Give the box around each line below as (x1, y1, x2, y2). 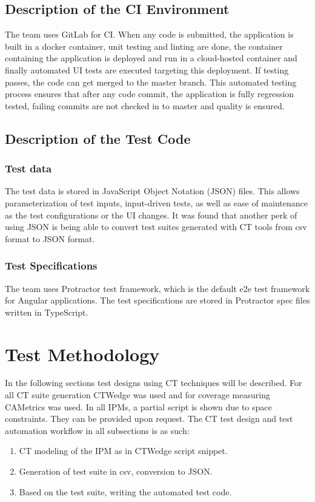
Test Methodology (5, 341, 160, 366)
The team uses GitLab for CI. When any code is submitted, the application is (5, 28, 294, 41)
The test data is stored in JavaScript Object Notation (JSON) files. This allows (5, 185, 300, 197)
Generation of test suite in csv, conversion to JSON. (19, 465, 213, 478)
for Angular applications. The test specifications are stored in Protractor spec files (5, 294, 310, 307)
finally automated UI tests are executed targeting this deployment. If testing (5, 63, 289, 76)
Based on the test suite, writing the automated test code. (19, 485, 232, 498)
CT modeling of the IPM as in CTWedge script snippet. (19, 444, 228, 457)
